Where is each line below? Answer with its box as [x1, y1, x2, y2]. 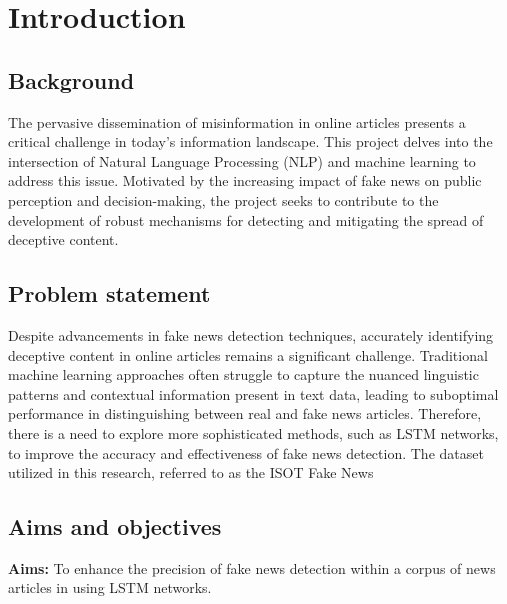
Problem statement [8, 278, 211, 309]
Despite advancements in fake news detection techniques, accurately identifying [8, 324, 494, 345]
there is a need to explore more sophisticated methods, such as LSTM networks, [8, 422, 499, 443]
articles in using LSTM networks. [8, 577, 212, 598]
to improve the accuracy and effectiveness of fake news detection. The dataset [8, 442, 484, 463]
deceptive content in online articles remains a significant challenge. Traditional [8, 344, 488, 365]
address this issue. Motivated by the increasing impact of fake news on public [8, 170, 482, 191]
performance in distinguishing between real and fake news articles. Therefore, [8, 403, 482, 424]
